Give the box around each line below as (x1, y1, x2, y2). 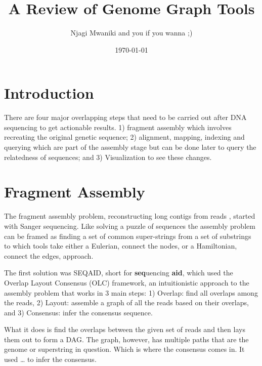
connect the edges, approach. (4, 250, 94, 261)
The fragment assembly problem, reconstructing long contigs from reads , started (4, 211, 255, 221)
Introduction (4, 83, 94, 103)
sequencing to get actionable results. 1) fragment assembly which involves (4, 121, 232, 132)
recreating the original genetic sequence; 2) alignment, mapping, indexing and (4, 132, 245, 142)
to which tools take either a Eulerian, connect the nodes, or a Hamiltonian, (4, 240, 237, 251)
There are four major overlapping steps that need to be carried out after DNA (4, 112, 247, 123)
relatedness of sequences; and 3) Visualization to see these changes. (4, 151, 212, 162)
